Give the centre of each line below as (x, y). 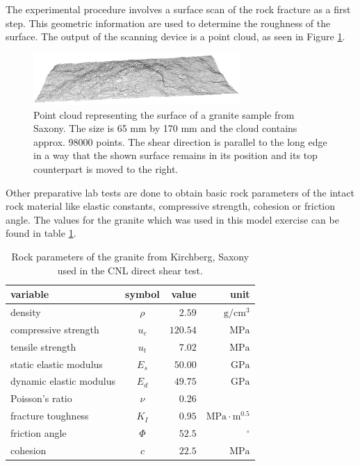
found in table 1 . (41, 233)
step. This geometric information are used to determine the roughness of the (168, 23)
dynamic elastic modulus (63, 381)
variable (30, 294)
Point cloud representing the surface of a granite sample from (164, 114)
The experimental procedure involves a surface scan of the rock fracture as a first (178, 9)
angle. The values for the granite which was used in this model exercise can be (172, 219)
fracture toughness (50, 416)
